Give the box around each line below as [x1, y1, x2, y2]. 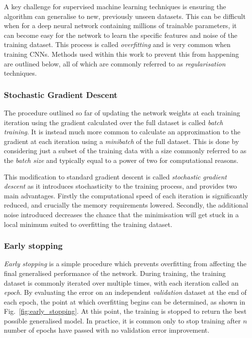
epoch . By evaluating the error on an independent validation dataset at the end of [4, 287, 247, 297]
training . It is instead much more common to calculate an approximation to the [4, 127, 241, 137]
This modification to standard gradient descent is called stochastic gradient [4, 171, 227, 181]
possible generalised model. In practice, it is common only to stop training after [4, 315, 241, 325]
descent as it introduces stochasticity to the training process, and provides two [4, 181, 237, 191]
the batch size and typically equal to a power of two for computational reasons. [4, 155, 238, 165]
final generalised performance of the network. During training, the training [4, 268, 226, 278]
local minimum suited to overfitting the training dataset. [4, 219, 172, 229]
